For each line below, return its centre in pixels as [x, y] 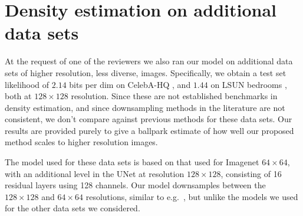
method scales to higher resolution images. [81, 142]
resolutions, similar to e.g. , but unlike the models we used [192, 196]
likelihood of [27, 84]
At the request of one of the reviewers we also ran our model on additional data [149, 61]
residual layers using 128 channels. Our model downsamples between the [135, 185]
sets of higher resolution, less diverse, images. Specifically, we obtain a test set [146, 72]
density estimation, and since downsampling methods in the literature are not [145, 107]
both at [18, 96]
